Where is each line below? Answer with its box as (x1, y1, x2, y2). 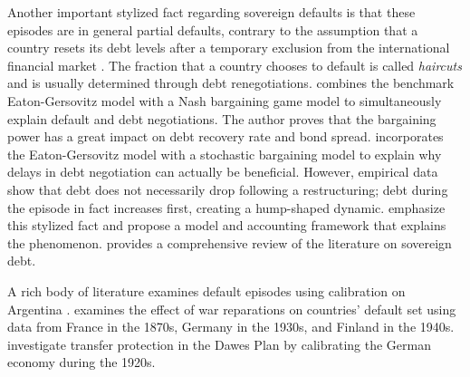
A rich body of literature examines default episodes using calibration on (7, 281, 406, 300)
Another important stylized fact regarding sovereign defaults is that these (7, 3, 416, 21)
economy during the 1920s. (7, 353, 156, 372)
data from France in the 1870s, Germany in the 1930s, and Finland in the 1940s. (7, 317, 455, 336)
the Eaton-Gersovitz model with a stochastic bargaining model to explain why (7, 144, 442, 163)
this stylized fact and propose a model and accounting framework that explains (7, 216, 446, 235)
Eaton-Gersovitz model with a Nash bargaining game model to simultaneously (7, 91, 442, 110)
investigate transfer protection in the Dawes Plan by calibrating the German (7, 334, 431, 353)
